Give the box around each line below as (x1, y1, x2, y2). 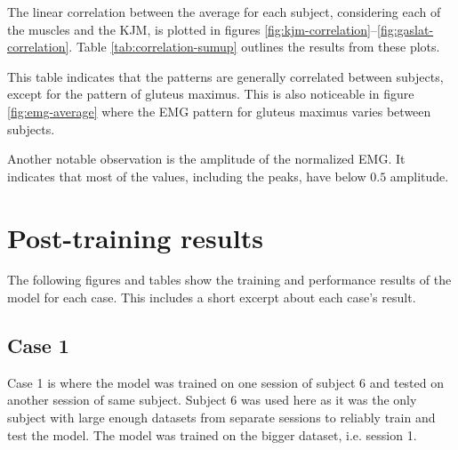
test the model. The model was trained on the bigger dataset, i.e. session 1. (7, 425, 417, 444)
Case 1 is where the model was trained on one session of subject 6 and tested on (7, 373, 445, 391)
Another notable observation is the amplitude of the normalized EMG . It (7, 149, 406, 168)
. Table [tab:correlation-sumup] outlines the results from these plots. (68, 37, 440, 56)
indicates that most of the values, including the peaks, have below (7, 166, 366, 185)
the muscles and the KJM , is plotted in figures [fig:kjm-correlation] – (7, 20, 378, 38)
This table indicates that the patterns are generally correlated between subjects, (7, 67, 444, 85)
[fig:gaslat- (377, 20, 434, 38)
